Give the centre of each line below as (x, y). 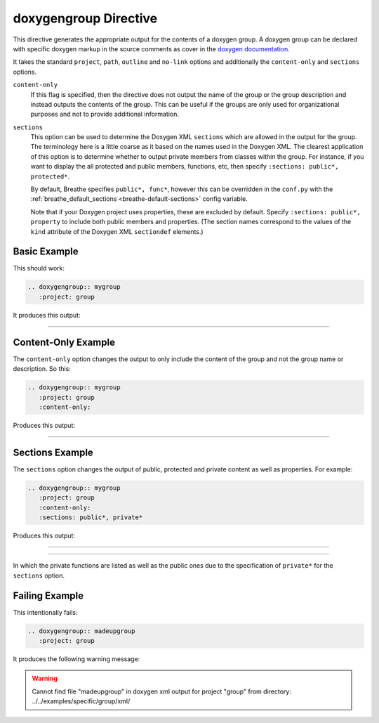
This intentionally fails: (45, 612)
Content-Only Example (64, 342)
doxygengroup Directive (85, 18)
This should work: (39, 268)
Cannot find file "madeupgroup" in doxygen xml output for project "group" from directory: (161, 691)
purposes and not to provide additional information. (105, 114)
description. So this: (42, 369)
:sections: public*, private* (91, 517)
